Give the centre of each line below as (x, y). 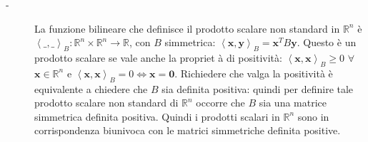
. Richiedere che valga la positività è (254, 73)
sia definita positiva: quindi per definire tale (258, 88)
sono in (313, 116)
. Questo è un (327, 42)
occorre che (220, 103)
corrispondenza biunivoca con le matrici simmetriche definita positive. (188, 130)
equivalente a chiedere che (91, 88)
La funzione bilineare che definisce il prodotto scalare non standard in (187, 28)
